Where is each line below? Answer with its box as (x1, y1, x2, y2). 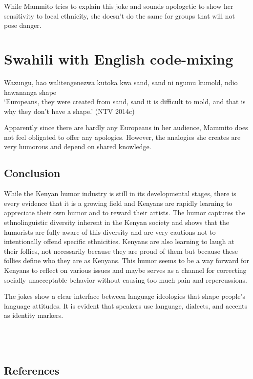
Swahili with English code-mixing (4, 48, 233, 68)
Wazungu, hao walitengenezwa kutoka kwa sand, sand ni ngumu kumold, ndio (4, 77, 238, 87)
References (4, 363, 60, 378)
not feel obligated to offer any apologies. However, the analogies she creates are (4, 132, 241, 142)
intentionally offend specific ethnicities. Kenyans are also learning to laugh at (4, 236, 234, 246)
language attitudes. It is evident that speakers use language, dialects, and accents (4, 300, 247, 311)
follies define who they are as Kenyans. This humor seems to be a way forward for (4, 255, 249, 266)
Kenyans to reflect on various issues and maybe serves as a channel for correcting (4, 265, 247, 275)
